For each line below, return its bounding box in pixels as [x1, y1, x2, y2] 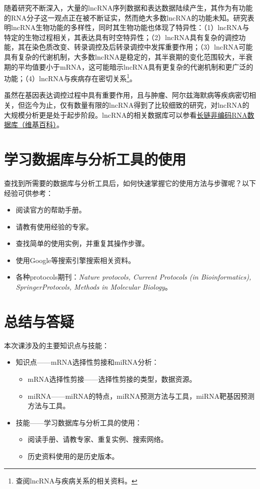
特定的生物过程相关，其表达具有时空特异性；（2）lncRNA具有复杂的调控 [4, 32, 239, 42]
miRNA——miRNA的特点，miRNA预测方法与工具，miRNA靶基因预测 [27, 390, 255, 401]
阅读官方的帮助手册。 [15, 204, 86, 215]
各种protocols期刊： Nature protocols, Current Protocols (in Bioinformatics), [15, 272, 251, 282]
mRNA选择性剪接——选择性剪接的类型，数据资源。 [27, 373, 196, 384]
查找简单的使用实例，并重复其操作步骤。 [15, 238, 149, 249]
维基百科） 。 [24, 119, 63, 130]
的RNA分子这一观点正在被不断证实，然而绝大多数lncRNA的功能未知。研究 [4, 12, 247, 23]
